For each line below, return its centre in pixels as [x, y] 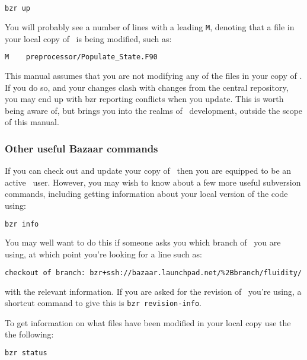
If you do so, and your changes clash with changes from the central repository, [147, 87]
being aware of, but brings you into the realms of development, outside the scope [154, 110]
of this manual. [32, 122]
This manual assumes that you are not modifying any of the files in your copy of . [153, 75]
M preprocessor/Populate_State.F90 [81, 57]
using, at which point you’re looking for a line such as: [103, 254]
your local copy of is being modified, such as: [88, 38]
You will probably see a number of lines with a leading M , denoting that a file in [150, 26]
